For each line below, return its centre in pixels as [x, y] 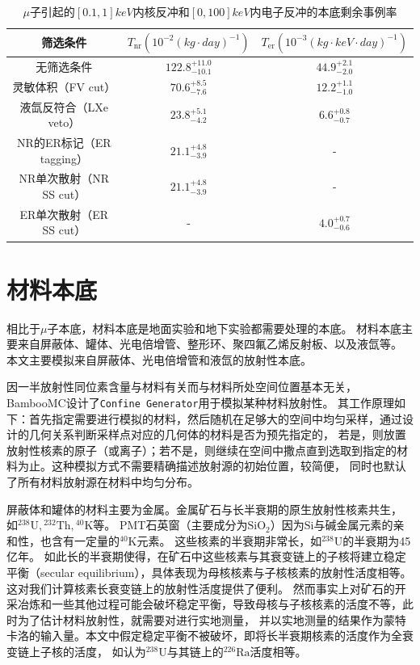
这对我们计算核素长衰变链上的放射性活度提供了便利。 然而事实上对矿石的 [201, 588]
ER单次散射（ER [64, 214]
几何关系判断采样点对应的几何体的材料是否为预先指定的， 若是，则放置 [217, 434]
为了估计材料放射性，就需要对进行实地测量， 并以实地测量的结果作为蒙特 [212, 619]
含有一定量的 [85, 540]
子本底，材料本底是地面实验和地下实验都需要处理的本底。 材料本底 [225, 328]
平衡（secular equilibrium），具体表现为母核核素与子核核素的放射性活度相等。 [209, 572]
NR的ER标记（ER [64, 142]
